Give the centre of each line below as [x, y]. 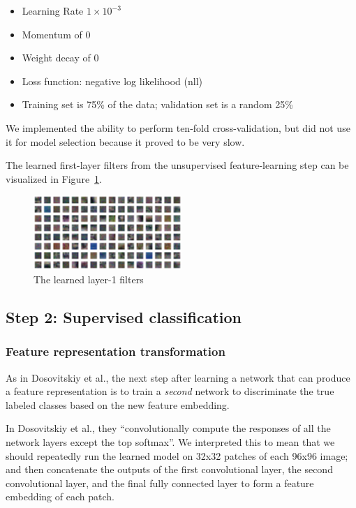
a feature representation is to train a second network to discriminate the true [170, 391]
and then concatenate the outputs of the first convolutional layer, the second [169, 469]
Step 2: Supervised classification [124, 316]
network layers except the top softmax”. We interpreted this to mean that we [170, 441]
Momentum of [52, 34]
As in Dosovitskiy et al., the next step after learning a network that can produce [178, 377]
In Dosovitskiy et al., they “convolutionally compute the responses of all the [168, 428]
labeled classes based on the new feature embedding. [118, 404]
